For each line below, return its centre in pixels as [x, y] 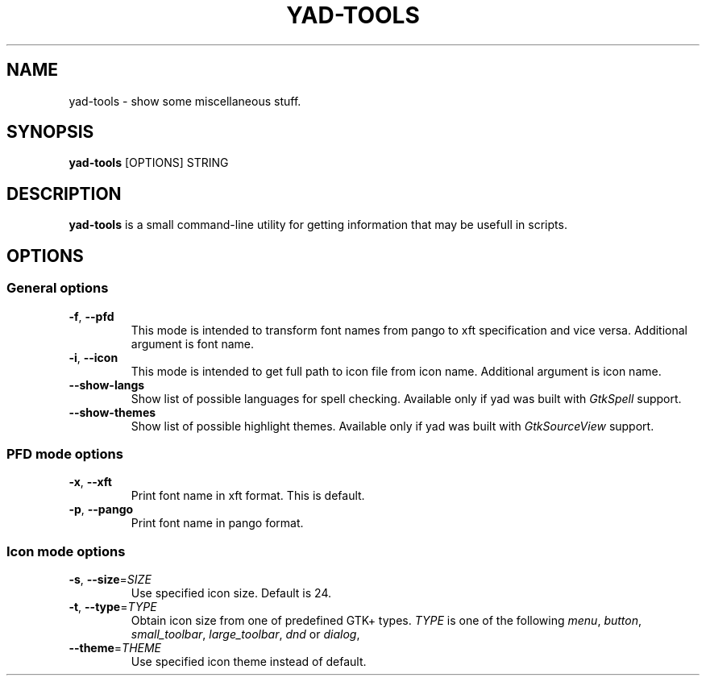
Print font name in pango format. [217, 523]
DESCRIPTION [64, 193]
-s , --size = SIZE [110, 579]
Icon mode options [66, 551]
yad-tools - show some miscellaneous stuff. [185, 101]
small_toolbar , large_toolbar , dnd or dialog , [245, 634]
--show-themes [112, 412]
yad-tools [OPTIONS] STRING [149, 163]
